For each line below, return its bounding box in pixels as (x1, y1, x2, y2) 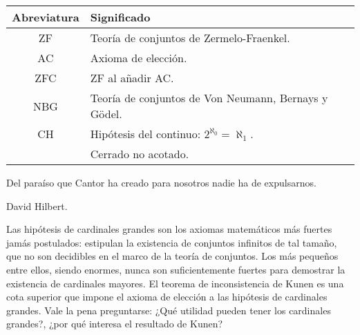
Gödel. (90, 106, 122, 122)
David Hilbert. (6, 198, 68, 213)
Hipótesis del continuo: (90, 126, 201, 142)
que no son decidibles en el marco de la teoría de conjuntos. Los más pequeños (6, 249, 339, 263)
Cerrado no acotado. (90, 146, 189, 162)
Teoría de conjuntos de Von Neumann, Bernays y (90, 90, 328, 106)
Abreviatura (12, 9, 79, 25)
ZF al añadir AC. (90, 70, 174, 86)
